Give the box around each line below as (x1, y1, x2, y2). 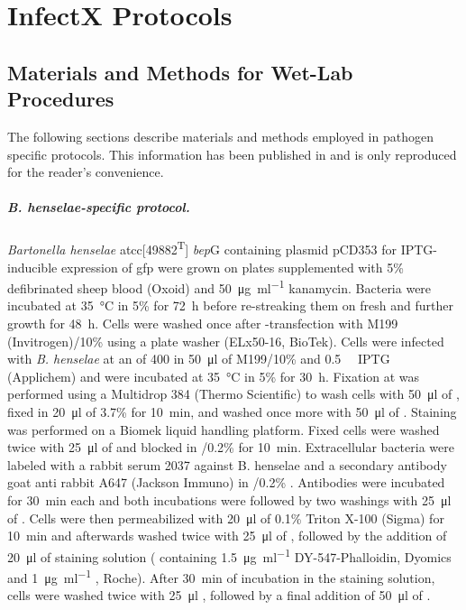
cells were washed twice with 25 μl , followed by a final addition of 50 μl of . (7, 586, 431, 605)
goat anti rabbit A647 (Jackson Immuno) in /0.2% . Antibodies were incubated (7, 473, 445, 492)
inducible (7, 257, 58, 276)
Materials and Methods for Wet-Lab (7, 58, 353, 86)
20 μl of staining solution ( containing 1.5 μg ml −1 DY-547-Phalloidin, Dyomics (7, 544, 452, 566)
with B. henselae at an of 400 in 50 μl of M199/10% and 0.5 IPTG (7, 349, 390, 368)
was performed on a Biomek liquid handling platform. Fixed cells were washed (7, 420, 440, 439)
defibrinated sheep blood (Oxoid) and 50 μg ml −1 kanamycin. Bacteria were (7, 276, 432, 297)
